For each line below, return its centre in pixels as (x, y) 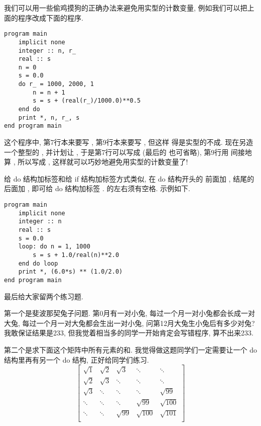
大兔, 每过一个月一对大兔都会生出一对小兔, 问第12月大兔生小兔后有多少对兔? (129, 323)
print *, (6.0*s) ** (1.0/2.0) (71, 272)
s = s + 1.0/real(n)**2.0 (76, 255)
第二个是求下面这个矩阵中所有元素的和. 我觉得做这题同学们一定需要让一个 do (130, 349)
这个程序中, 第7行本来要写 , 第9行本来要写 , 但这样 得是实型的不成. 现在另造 (129, 142)
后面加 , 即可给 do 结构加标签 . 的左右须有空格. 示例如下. (97, 188)
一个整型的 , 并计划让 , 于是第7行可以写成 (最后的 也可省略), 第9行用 (116, 152)
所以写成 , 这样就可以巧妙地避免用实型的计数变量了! (103, 162)
